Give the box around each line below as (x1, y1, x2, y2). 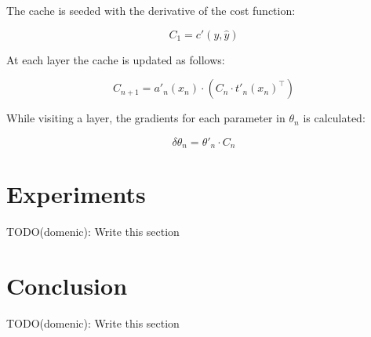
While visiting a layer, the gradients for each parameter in (6, 110, 286, 126)
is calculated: (303, 110, 366, 126)
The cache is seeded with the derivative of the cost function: (6, 2, 296, 18)
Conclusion (6, 270, 128, 302)
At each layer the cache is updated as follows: (6, 51, 225, 67)
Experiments (6, 178, 146, 210)
